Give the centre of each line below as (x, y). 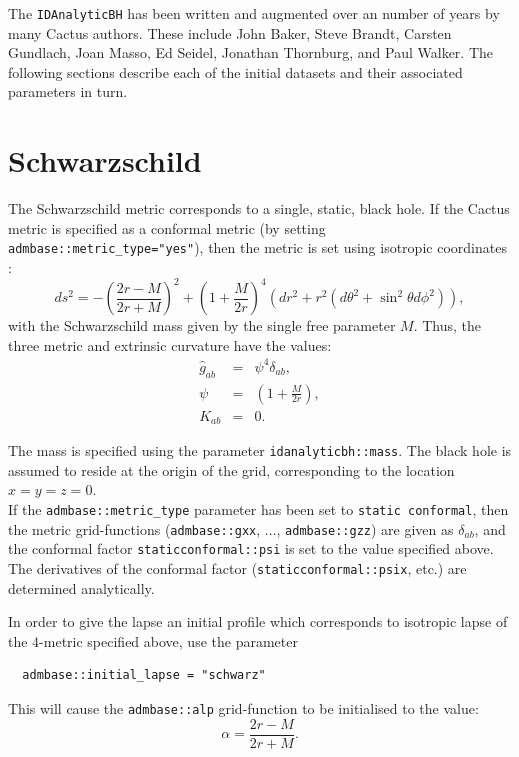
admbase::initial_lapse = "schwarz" (144, 675)
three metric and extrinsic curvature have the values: (170, 344)
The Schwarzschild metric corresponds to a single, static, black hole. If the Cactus (259, 208)
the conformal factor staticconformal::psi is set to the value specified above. (251, 548)
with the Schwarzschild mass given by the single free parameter (202, 325)
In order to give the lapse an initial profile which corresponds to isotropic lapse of (258, 621)
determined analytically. (81, 587)
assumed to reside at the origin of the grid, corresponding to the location (231, 469)
